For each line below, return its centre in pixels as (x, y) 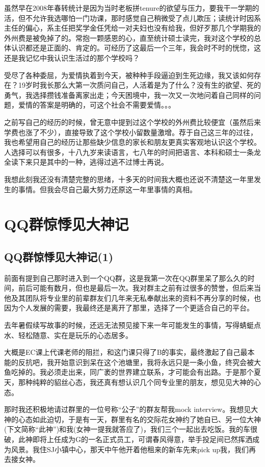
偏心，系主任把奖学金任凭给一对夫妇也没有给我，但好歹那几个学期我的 (143, 28)
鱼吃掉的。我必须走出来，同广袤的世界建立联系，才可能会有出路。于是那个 (129, 372)
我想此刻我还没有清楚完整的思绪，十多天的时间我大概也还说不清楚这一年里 (129, 179)
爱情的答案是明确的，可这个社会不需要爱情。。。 (97, 105)
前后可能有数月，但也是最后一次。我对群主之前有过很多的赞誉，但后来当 (139, 288)
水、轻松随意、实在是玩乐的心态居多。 (68, 335)
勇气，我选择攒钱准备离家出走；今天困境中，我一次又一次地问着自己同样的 (129, 95)
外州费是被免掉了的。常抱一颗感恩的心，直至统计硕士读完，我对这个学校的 (129, 37)
